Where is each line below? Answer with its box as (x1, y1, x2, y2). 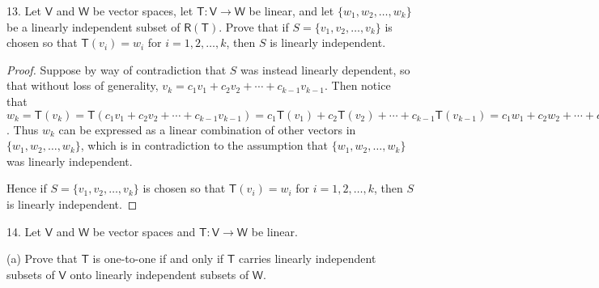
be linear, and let (249, 2, 334, 19)
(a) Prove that (6, 250, 78, 267)
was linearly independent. (6, 152, 133, 169)
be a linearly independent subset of (6, 18, 181, 35)
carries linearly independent (238, 250, 376, 267)
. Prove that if (219, 18, 289, 35)
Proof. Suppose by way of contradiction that (6, 61, 227, 78)
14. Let (6, 222, 41, 239)
